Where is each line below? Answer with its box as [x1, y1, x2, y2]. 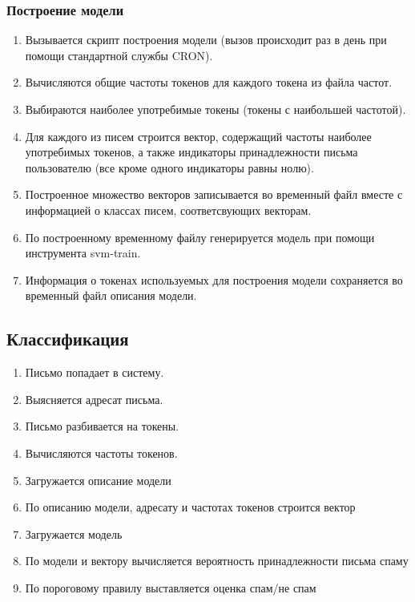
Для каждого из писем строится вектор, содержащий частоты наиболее [25, 127, 372, 144]
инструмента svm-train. [25, 244, 141, 261]
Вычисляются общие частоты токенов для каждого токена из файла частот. [25, 74, 393, 91]
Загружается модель [25, 525, 123, 542]
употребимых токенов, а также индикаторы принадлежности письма [25, 143, 358, 160]
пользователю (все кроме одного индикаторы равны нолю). [25, 159, 314, 176]
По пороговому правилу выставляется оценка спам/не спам [25, 579, 316, 596]
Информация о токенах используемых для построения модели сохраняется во [25, 271, 403, 288]
